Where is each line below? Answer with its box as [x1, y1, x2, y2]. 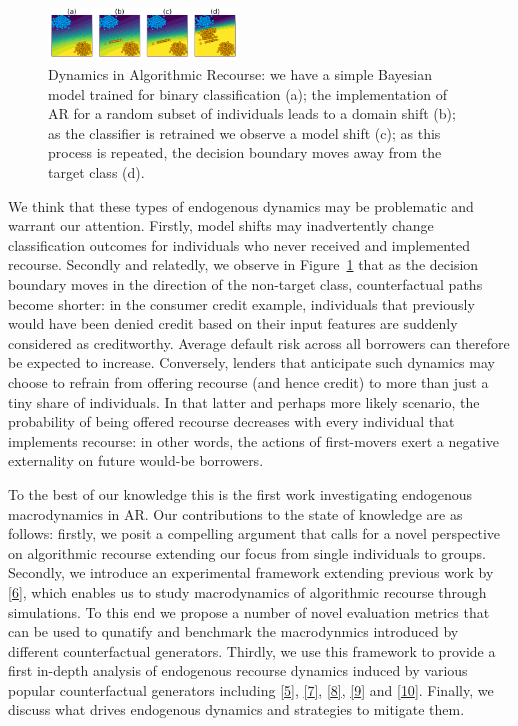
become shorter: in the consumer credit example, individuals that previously [8, 293, 475, 314]
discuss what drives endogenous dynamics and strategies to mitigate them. [8, 699, 465, 720]
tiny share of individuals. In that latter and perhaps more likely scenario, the [8, 391, 480, 412]
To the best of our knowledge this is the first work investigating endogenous [8, 483, 473, 504]
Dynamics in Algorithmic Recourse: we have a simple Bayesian [48, 64, 432, 85]
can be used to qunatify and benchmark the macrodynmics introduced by [8, 621, 459, 642]
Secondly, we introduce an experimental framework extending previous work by [8, 562, 494, 583]
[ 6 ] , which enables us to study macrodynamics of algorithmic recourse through [8, 581, 487, 602]
